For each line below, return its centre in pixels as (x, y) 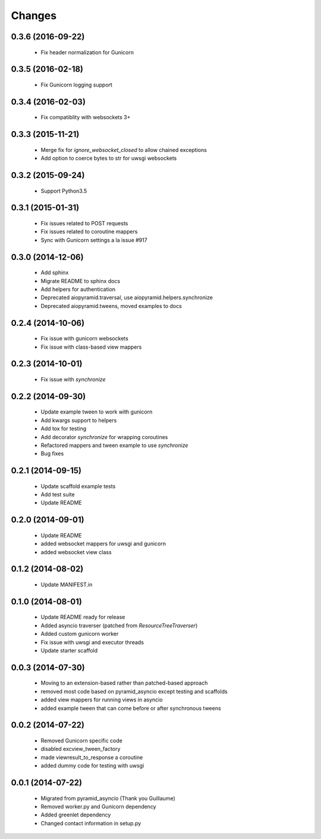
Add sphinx (55, 273)
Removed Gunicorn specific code (82, 741)
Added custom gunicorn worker (80, 634)
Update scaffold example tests (78, 486)
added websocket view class (76, 552)
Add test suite (58, 495)
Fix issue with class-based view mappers (91, 347)
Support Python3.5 (64, 191)
